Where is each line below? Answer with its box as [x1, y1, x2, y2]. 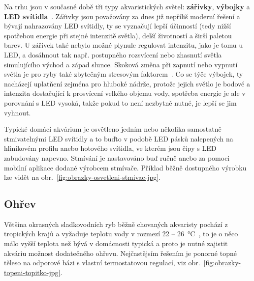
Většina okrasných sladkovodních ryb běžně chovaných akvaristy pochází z [4, 219, 228, 229]
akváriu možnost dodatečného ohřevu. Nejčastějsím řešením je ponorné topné [4, 248, 237, 258]
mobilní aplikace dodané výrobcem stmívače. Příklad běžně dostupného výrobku [4, 162, 247, 172]
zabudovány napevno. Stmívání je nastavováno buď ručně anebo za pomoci [4, 152, 230, 163]
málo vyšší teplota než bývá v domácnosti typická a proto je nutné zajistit [4, 238, 228, 249]
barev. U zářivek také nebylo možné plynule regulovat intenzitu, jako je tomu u [4, 40, 243, 50]
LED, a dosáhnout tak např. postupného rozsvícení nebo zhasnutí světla [4, 49, 222, 59]
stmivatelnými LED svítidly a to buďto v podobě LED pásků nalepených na [4, 133, 233, 143]
